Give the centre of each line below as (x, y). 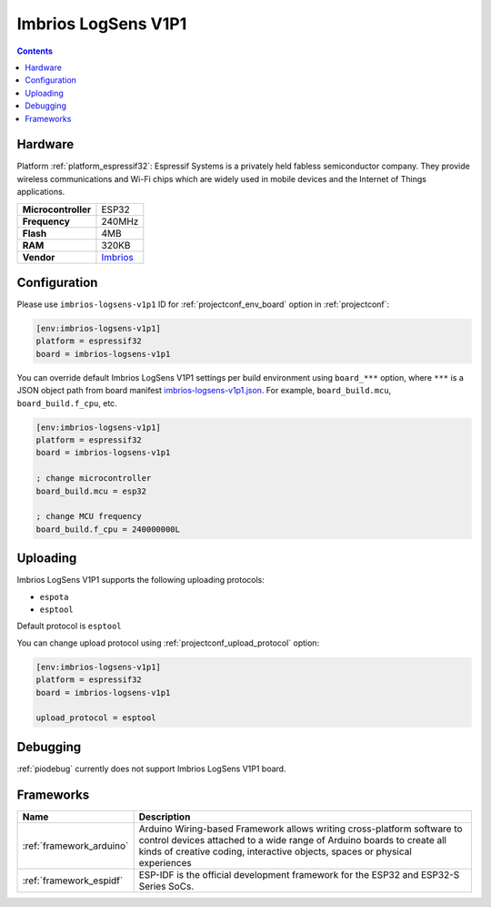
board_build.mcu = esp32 (91, 491)
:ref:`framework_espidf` (73, 881)
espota (54, 597)
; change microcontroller (94, 479)
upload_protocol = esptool (96, 718)
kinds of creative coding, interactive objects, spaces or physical (276, 851)
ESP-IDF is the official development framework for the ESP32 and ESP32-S (299, 874)
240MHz (120, 221)
